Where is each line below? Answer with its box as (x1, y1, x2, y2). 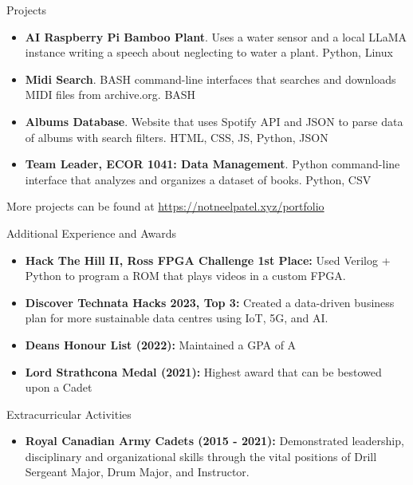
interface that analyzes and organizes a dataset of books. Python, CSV (25, 171, 372, 187)
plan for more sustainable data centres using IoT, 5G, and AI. (25, 310, 328, 326)
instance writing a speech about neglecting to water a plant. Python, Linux (25, 44, 393, 61)
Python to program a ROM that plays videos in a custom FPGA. (25, 267, 346, 284)
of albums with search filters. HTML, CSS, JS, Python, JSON (25, 128, 328, 145)
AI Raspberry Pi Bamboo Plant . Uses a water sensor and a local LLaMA (25, 28, 407, 45)
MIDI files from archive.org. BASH (25, 86, 196, 103)
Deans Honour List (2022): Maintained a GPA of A (25, 336, 297, 353)
